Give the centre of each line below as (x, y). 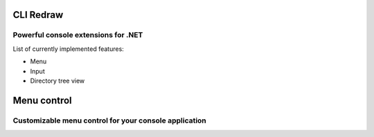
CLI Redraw (38, 15)
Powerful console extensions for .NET (78, 35)
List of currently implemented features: (68, 49)
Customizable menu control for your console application (110, 120)
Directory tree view (57, 81)
